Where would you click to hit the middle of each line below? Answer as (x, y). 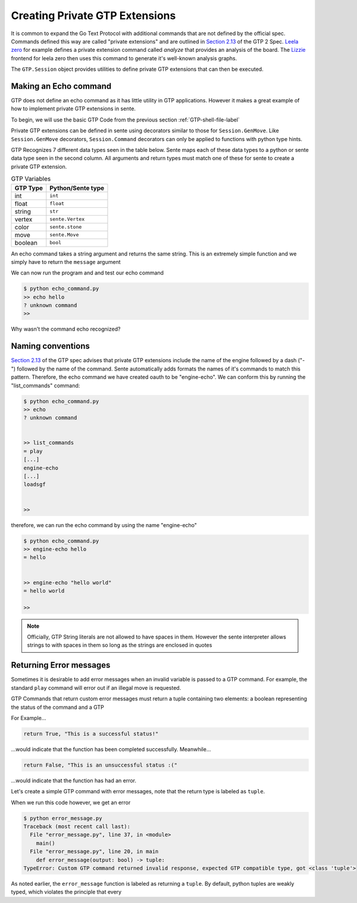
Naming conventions (51, 346)
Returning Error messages (61, 665)
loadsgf (35, 485)
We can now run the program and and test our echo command (87, 273)
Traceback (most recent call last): (77, 826)
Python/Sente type (77, 188)
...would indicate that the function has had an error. (74, 780)
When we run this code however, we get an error (71, 802)
